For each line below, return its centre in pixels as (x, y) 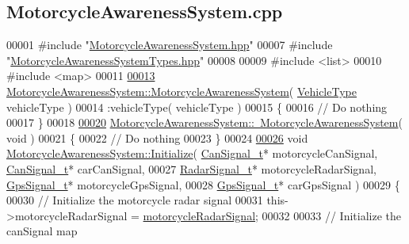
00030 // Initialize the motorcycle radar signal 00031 (135, 200)
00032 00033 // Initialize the (331, 215)
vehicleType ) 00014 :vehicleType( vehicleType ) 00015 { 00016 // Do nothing (197, 107)
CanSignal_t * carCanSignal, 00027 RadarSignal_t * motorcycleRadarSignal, (191, 168)
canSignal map (42, 231)
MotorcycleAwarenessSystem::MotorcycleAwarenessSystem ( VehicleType (182, 91)
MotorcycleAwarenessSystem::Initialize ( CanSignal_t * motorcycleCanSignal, (192, 153)
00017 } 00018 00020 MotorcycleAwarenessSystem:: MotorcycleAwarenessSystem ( (204, 122)
